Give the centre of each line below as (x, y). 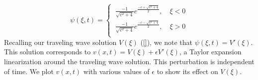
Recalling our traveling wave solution (60, 42)
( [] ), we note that (167, 42)
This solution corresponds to (47, 52)
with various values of (116, 71)
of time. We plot (29, 71)
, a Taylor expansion (210, 52)
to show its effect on (187, 71)
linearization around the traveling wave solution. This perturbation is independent (129, 61)
